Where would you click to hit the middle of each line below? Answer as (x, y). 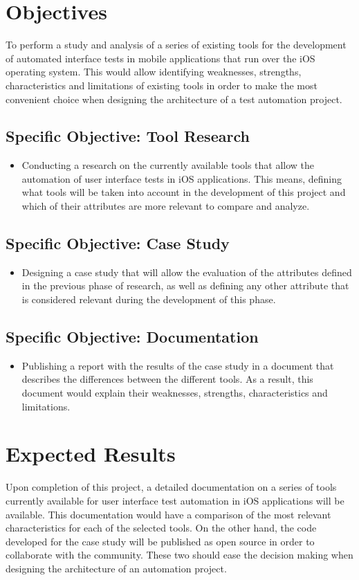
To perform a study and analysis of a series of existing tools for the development (176, 45)
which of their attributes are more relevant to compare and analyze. (166, 206)
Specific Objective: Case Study (118, 243)
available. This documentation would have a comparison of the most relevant (168, 514)
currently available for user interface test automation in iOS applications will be (175, 500)
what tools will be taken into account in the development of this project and (184, 192)
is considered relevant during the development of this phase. (149, 299)
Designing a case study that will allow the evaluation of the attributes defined (187, 272)
